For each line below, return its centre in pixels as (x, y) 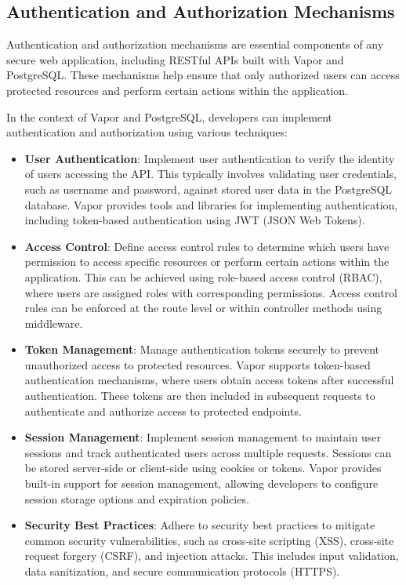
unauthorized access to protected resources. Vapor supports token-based (198, 364)
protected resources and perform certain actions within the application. (178, 90)
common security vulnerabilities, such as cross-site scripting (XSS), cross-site (209, 540)
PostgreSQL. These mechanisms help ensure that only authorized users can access (203, 75)
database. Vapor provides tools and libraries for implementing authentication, (211, 204)
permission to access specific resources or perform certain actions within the (207, 262)
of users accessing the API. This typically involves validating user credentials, (210, 174)
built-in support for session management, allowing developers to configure (201, 483)
